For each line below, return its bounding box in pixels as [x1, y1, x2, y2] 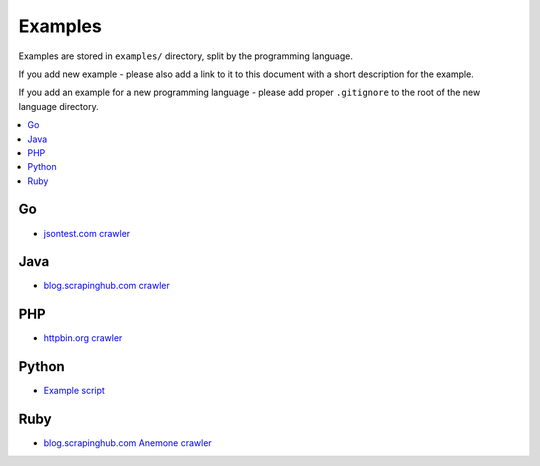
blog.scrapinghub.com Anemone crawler [43, 437, 212, 449]
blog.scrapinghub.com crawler [43, 280, 170, 292]
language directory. [18, 100, 99, 112]
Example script [43, 385, 105, 397]
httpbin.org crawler [43, 332, 123, 344]
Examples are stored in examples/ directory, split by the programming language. [18, 50, 354, 62]
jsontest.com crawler [43, 227, 131, 239]
